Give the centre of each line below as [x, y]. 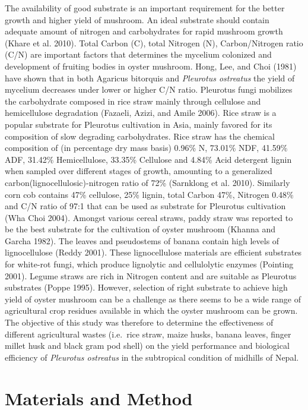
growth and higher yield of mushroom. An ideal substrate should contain [137, 19]
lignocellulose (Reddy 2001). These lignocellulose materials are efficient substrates [153, 252]
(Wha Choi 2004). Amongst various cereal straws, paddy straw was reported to [149, 217]
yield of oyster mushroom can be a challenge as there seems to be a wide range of [153, 299]
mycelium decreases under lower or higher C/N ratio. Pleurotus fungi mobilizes [149, 89]
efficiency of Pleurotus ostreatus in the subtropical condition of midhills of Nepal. [152, 357]
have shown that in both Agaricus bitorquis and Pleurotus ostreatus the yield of [150, 78]
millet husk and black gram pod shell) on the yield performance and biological [147, 346]
